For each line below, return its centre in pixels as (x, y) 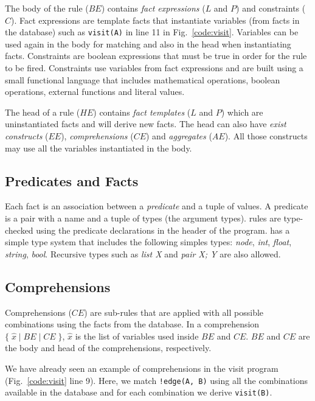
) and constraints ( (271, 8)
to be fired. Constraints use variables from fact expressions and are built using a (154, 68)
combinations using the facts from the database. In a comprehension (132, 324)
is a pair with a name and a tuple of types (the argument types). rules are (143, 218)
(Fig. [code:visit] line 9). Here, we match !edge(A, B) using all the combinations (157, 380)
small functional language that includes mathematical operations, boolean (143, 79)
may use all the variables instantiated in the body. (99, 148)
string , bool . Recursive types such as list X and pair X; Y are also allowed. (143, 253)
